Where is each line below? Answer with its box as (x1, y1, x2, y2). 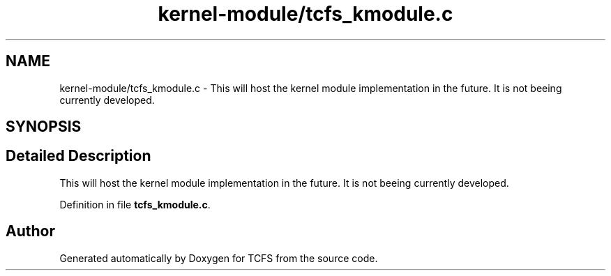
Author (6, 222, 55, 240)
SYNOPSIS (6, 118, 82, 136)
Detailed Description (6, 147, 151, 165)
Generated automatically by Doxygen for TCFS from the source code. (59, 252, 378, 264)
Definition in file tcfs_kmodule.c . (59, 198, 211, 210)
